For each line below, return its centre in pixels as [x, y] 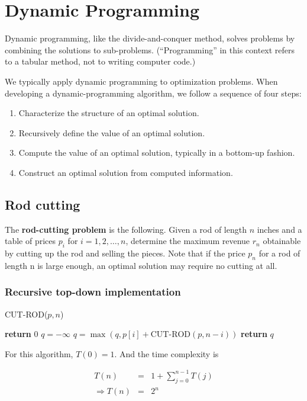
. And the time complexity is [167, 353]
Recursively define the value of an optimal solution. [112, 132]
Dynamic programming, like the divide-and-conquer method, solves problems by [150, 38]
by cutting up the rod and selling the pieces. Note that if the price [125, 253]
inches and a [279, 229]
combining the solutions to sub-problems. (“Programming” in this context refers [150, 49]
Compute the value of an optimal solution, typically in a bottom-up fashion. [157, 153]
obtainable [282, 241]
